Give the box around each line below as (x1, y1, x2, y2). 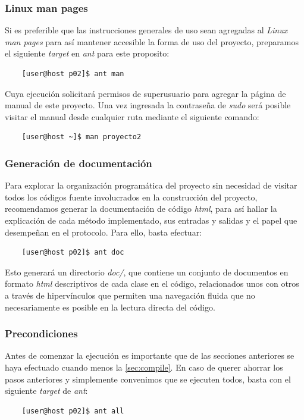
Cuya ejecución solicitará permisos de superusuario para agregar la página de (5, 87, 286, 99)
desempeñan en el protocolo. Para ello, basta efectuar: (5, 225, 202, 238)
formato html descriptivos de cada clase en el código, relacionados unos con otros (5, 277, 299, 290)
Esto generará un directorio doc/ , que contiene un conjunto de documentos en (5, 265, 289, 278)
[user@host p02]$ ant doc (21, 248, 124, 257)
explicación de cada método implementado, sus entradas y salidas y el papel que (5, 214, 297, 226)
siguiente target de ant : (5, 384, 88, 397)
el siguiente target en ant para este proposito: (5, 47, 170, 59)
